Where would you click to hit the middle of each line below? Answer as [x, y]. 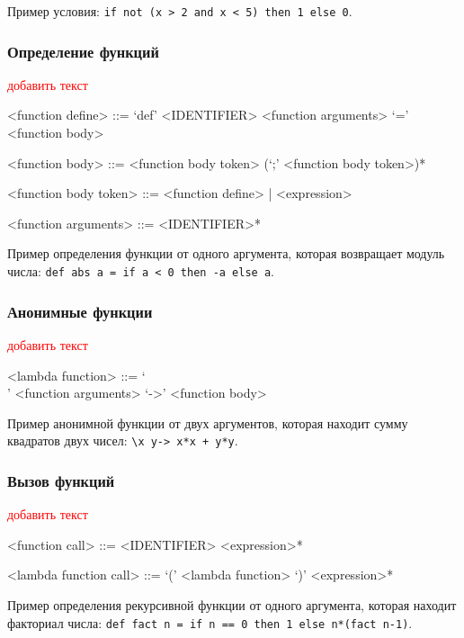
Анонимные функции [80, 311]
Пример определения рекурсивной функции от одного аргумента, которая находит [232, 604]
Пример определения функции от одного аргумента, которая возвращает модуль [226, 253]
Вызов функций [61, 480]
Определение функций [83, 51]
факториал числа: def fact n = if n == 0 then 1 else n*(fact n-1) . [210, 622]
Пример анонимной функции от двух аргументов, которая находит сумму [208, 422]
